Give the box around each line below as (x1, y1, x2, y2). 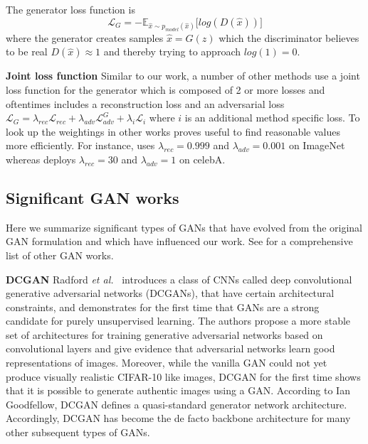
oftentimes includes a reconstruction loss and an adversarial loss (6, 96, 285, 111)
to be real (6, 44, 48, 59)
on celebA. (179, 151, 226, 166)
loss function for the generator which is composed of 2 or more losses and (6, 82, 325, 97)
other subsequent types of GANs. (6, 425, 150, 440)
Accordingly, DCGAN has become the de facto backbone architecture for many (6, 411, 351, 426)
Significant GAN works (6, 186, 179, 208)
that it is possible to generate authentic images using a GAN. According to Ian (6, 383, 350, 398)
